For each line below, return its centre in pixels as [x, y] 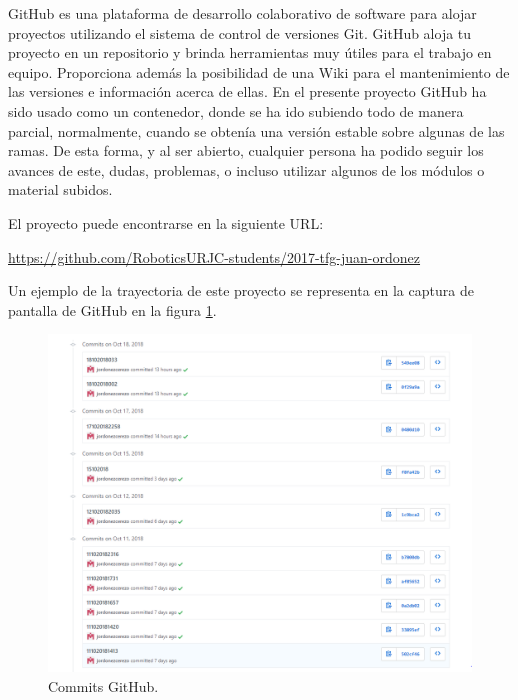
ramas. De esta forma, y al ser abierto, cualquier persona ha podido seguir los [246, 150]
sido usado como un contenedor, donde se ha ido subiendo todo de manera [236, 110]
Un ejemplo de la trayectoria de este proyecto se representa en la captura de [241, 290]
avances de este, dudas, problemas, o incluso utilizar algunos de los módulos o [246, 169]
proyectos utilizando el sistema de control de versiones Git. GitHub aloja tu [240, 32]
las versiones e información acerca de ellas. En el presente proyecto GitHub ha [247, 91]
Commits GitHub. [103, 685]
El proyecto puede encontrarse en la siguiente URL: [166, 222]
